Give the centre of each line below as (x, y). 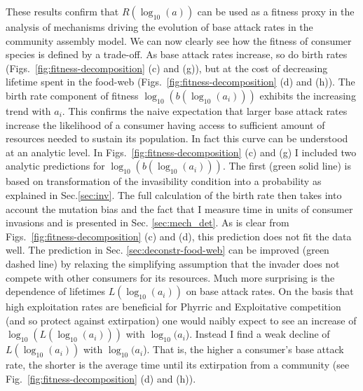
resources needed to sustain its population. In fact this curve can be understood (177, 138)
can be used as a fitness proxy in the (276, 11)
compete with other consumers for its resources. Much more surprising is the (170, 277)
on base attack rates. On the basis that (270, 291)
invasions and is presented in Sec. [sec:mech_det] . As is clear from (148, 222)
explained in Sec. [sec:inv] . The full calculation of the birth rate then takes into (174, 194)
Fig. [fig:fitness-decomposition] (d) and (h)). (101, 378)
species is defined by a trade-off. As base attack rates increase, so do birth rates (177, 54)
